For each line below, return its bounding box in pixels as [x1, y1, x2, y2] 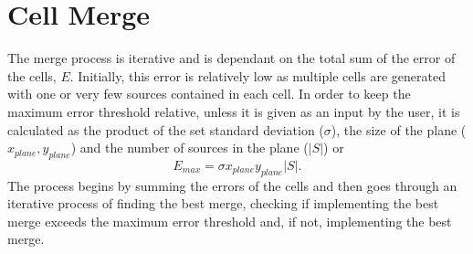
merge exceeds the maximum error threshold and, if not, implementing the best [7, 211, 452, 230]
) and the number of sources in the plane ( [70, 138, 309, 157]
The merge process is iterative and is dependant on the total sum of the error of [7, 48, 456, 68]
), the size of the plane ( [331, 120, 467, 139]
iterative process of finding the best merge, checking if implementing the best [7, 194, 439, 213]
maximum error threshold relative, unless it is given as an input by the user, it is [7, 101, 460, 121]
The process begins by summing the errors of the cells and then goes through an [7, 175, 457, 195]
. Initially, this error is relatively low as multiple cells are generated [69, 66, 446, 85]
